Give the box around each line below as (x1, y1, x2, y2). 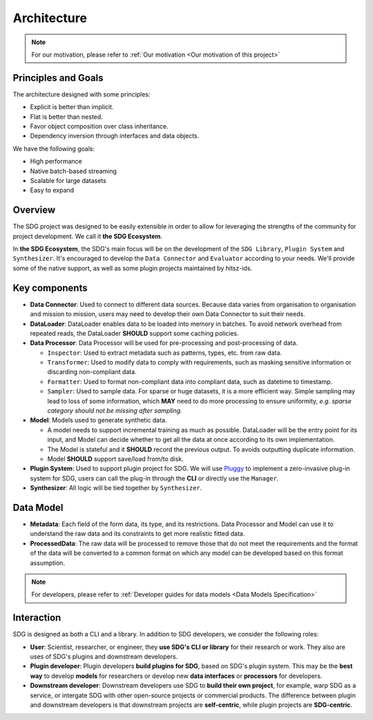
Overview (12, 204, 56, 216)
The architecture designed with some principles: (12, 90, 151, 98)
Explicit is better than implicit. (30, 103, 114, 111)
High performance (30, 157, 83, 166)
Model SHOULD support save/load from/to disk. (47, 454, 184, 463)
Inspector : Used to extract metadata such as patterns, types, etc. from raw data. (47, 349, 283, 357)
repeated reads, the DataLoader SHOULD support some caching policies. (30, 329, 240, 338)
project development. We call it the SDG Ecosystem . (12, 232, 162, 240)
